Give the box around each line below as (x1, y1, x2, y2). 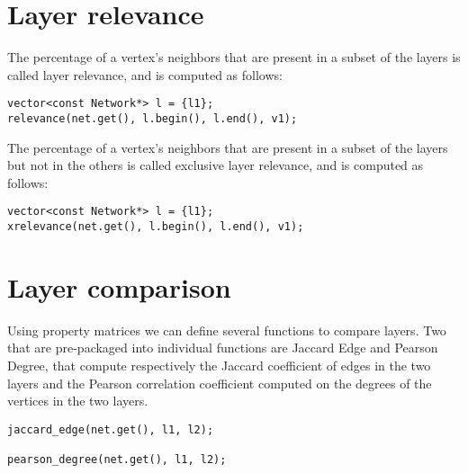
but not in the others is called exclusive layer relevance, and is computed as (7, 156, 424, 174)
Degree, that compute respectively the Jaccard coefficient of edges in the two (7, 356, 431, 375)
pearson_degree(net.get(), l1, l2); (7, 453, 227, 467)
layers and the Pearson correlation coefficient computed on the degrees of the (7, 373, 432, 392)
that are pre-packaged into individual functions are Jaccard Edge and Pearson (7, 338, 438, 357)
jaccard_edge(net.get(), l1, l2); (7, 423, 214, 436)
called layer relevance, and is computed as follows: (7, 65, 283, 84)
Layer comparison (7, 268, 231, 305)
